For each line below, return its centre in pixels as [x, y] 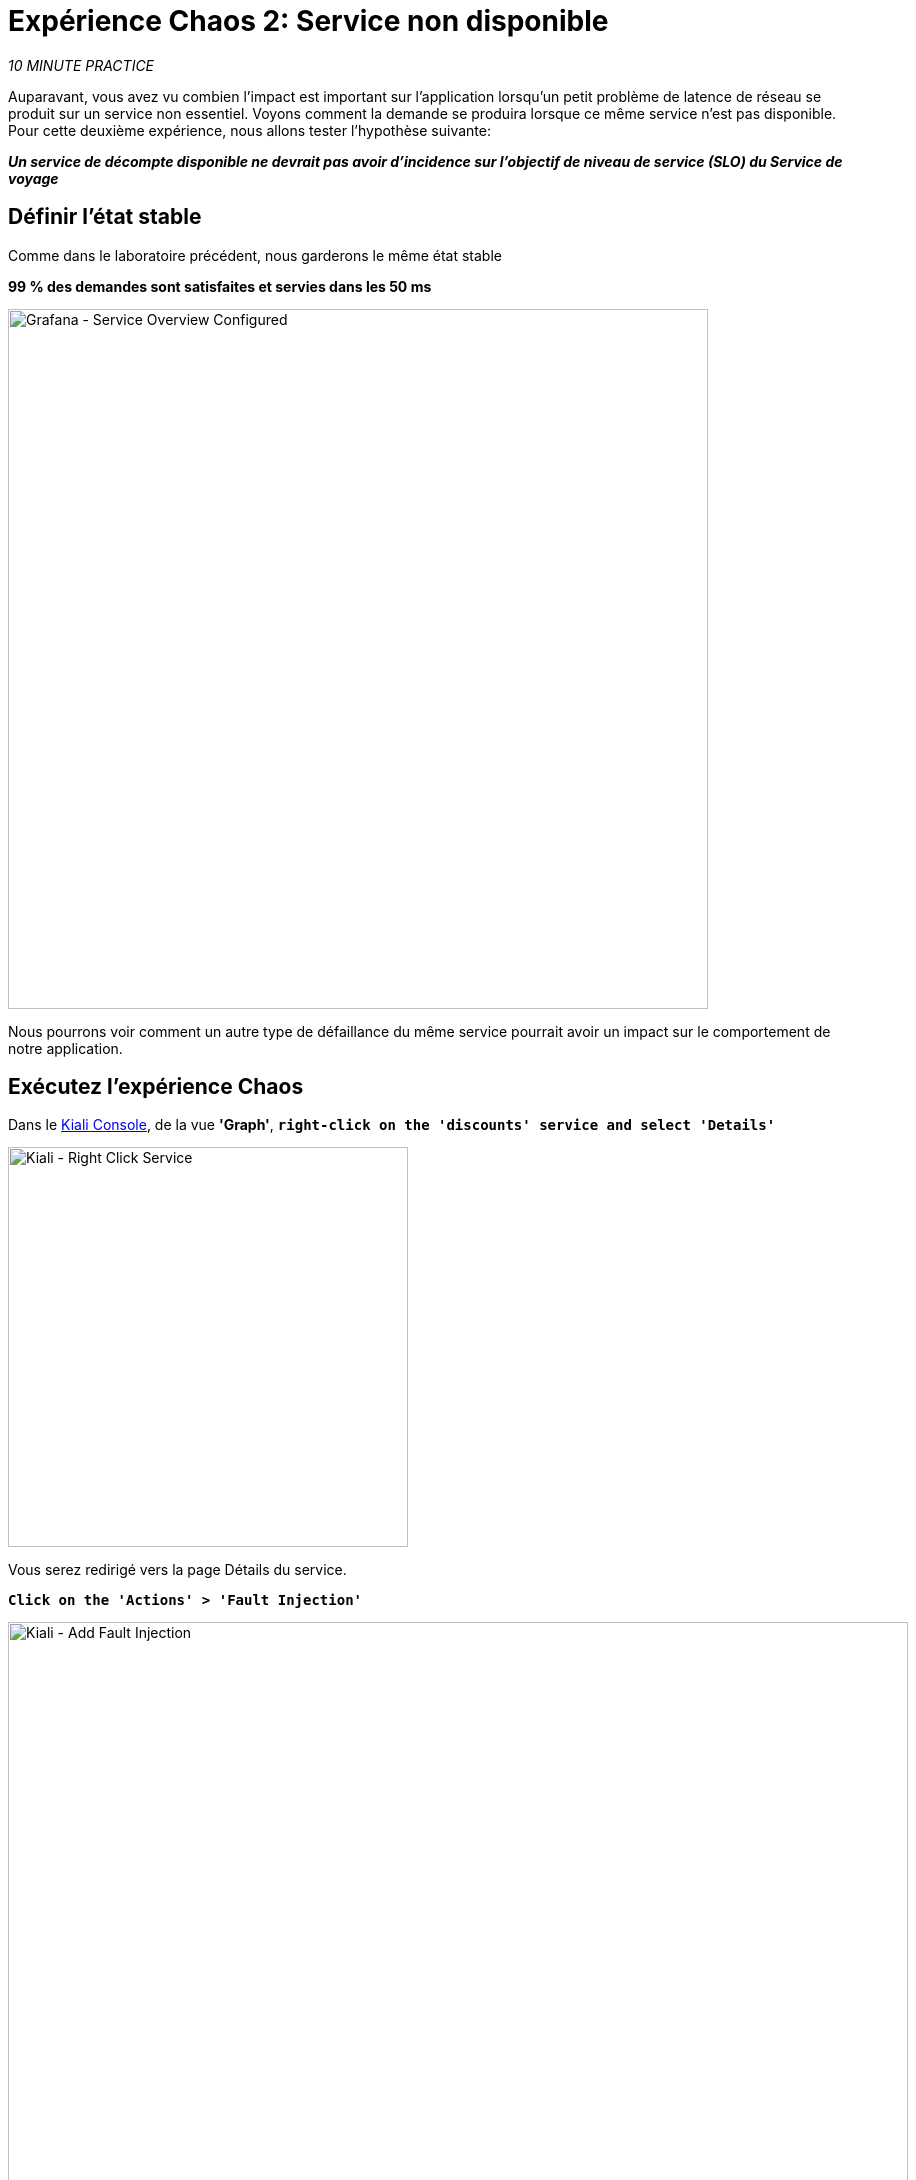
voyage [33, 178]
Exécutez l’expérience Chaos [156, 1087]
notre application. [65, 1048]
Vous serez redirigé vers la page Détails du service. [177, 1570]
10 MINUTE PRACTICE [81, 65]
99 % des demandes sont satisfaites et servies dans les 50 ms [220, 286]
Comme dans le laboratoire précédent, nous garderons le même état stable [255, 255]
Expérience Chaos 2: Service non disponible [308, 21]
